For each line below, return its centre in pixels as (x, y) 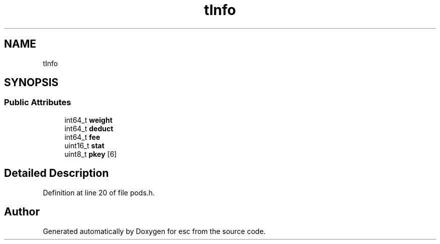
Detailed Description (57, 173)
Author (22, 212)
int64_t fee (82, 137)
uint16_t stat (84, 145)
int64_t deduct (89, 128)
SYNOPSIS (31, 83)
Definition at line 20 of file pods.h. (99, 192)
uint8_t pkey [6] (91, 154)
